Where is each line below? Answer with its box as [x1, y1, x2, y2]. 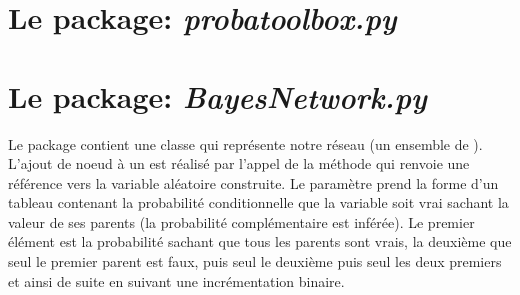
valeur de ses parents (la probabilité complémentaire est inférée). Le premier [8, 211, 475, 232]
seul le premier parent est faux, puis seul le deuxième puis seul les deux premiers [8, 251, 502, 272]
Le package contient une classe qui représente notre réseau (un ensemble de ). [8, 133, 483, 154]
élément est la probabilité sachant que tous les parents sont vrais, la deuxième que [8, 231, 512, 252]
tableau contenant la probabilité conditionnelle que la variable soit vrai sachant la [8, 192, 509, 213]
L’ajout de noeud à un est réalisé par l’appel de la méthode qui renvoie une [8, 153, 470, 174]
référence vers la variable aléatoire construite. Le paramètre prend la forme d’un [8, 172, 499, 193]
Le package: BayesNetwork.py [8, 75, 427, 117]
